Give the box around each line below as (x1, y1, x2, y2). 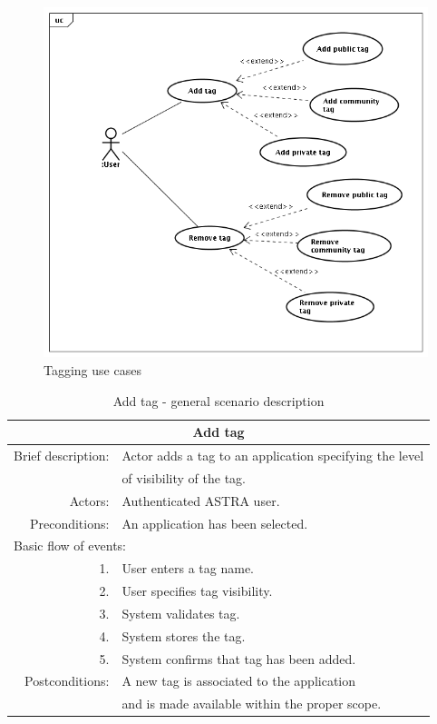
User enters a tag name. (121, 559, 255, 578)
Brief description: (14, 446, 110, 465)
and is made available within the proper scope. (121, 694, 382, 713)
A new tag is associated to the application (121, 671, 356, 690)
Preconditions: (29, 513, 110, 532)
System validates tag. (121, 603, 240, 622)
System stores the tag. (121, 626, 246, 645)
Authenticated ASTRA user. (121, 491, 280, 510)
